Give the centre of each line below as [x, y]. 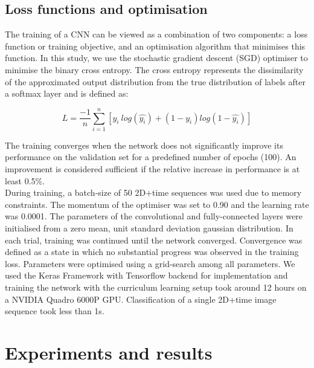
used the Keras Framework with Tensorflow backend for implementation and [146, 275]
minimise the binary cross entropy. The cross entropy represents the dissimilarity [154, 69]
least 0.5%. [25, 180]
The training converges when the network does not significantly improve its [144, 145]
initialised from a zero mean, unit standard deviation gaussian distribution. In [149, 228]
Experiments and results [109, 352]
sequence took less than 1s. [55, 311]
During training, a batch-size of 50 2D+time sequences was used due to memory [153, 192]
